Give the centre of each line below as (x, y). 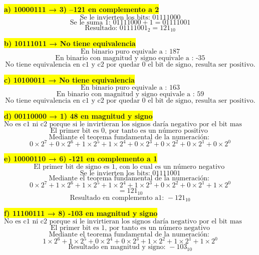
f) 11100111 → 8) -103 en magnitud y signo (81, 213)
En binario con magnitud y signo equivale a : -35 (130, 58)
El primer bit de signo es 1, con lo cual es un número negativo (129, 167)
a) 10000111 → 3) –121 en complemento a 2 (82, 9)
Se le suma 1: (90, 22)
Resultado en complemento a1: (117, 198)
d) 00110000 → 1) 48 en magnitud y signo (78, 116)
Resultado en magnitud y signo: (117, 247)
